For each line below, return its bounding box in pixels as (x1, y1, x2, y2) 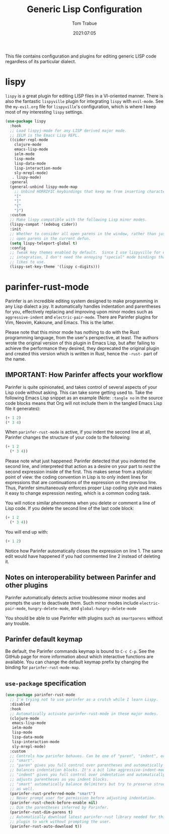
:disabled (10, 702, 30, 707)
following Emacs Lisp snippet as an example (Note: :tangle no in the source (5, 395, 163, 401)
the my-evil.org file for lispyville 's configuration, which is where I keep (5, 103, 157, 110)
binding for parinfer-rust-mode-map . (5, 664, 80, 670)
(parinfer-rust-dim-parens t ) (10, 810, 73, 815)
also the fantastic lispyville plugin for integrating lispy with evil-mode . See (5, 98, 164, 104)
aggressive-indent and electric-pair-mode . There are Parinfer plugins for (5, 314, 158, 320)
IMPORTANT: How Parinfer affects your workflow (5, 371, 163, 379)
